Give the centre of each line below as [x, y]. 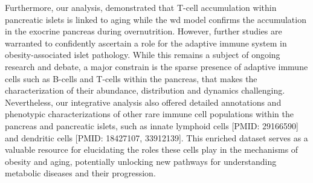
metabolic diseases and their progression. [80, 173]
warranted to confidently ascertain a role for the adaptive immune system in [146, 43]
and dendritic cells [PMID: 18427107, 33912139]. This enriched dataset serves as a [156, 137]
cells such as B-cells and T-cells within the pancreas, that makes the [131, 78]
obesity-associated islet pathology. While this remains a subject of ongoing [143, 55]
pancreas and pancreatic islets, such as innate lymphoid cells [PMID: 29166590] [152, 125]
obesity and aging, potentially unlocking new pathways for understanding [141, 161]
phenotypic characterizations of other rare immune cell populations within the [149, 114]
